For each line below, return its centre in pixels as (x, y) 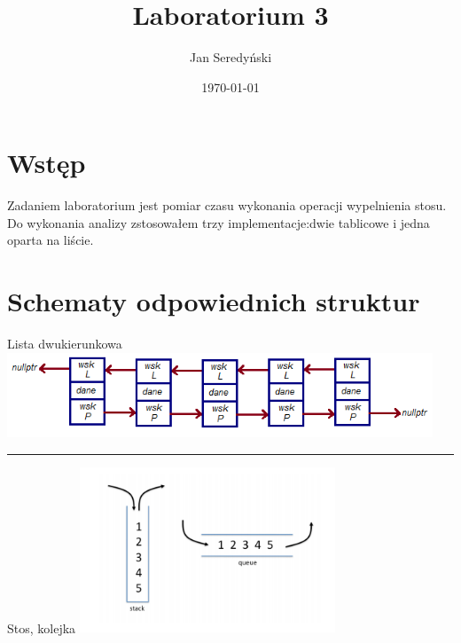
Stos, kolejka (42, 627)
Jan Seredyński (230, 57)
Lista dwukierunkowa (65, 344)
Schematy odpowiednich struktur (214, 301)
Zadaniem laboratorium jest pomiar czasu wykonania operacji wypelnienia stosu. (227, 205)
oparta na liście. (51, 240)
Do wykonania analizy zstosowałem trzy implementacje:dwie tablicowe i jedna (219, 222)
